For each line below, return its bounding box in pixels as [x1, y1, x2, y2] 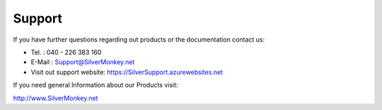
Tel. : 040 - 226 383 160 [30, 48, 102, 56]
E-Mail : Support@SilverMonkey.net [30, 58, 135, 66]
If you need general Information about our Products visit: [13, 81, 178, 90]
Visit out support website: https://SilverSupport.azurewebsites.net [30, 68, 223, 76]
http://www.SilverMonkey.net [13, 94, 98, 102]
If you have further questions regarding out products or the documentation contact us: [13, 35, 265, 44]
